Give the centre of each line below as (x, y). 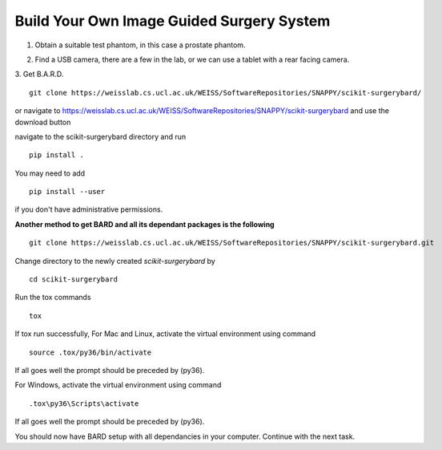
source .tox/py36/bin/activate (90, 352)
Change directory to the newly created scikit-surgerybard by (115, 261)
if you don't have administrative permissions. (89, 209)
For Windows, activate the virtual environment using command (118, 385)
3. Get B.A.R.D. (39, 74)
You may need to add (50, 173)
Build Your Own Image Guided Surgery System (173, 21)
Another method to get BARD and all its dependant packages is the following (145, 224)
